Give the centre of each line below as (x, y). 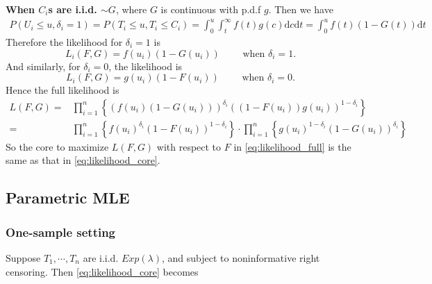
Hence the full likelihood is (63, 90)
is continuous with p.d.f (211, 9)
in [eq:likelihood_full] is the (292, 146)
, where (131, 9)
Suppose (23, 257)
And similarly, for (43, 66)
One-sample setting (61, 232)
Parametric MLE (68, 198)
